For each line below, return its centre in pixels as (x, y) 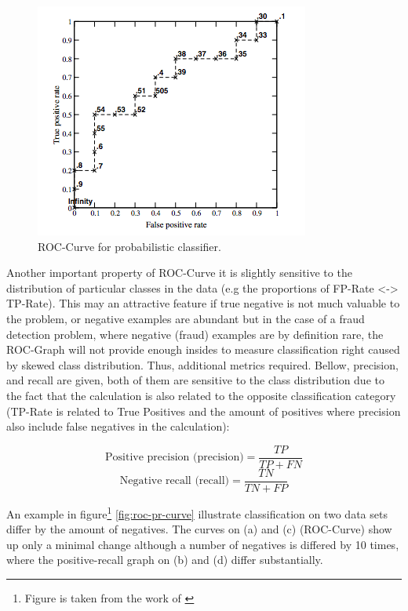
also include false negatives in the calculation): (118, 426)
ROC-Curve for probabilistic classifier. (129, 246)
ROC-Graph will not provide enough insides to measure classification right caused (203, 349)
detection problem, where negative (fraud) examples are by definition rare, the (195, 334)
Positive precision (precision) (175, 458)
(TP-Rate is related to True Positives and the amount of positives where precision (204, 411)
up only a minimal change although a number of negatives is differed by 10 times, (203, 544)
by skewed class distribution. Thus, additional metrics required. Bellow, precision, (202, 364)
